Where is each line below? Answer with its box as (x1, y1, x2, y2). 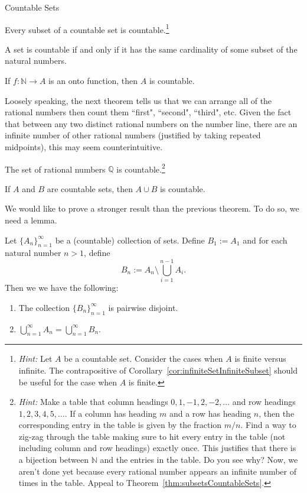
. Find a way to (240, 419, 296, 431)
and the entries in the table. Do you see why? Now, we (100, 453, 298, 466)
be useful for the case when (18, 375, 117, 388)
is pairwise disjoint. (108, 301, 178, 313)
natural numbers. (5, 54, 67, 67)
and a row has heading (169, 407, 252, 419)
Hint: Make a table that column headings (18, 395, 168, 408)
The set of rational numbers (5, 163, 106, 175)
